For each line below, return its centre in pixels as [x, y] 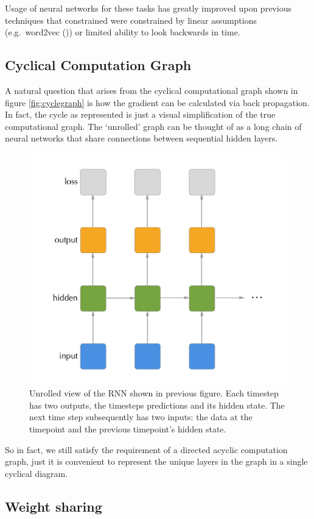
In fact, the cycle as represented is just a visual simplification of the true [140, 114]
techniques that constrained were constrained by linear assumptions [131, 20]
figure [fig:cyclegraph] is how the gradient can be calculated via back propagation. [157, 102]
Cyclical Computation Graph [98, 65]
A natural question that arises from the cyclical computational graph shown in [152, 90]
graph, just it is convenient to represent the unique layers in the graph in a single [156, 461]
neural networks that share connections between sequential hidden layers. [141, 138]
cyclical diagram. [37, 473]
